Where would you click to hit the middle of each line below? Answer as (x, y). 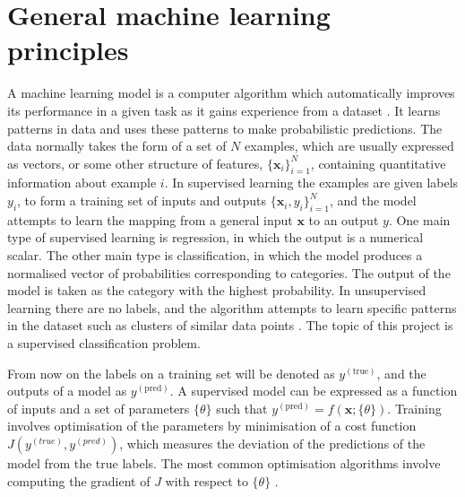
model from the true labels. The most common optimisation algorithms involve (224, 463)
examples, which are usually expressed (349, 146)
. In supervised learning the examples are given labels (311, 183)
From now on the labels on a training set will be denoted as (171, 373)
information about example (82, 183)
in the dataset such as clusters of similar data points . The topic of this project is (230, 325)
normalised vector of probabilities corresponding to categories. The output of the (229, 272)
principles (68, 50)
